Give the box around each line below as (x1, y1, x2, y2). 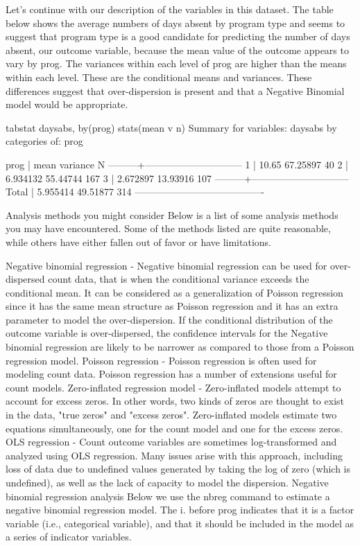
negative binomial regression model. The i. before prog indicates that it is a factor (6, 502, 354, 517)
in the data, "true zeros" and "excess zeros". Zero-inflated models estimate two (6, 407, 337, 422)
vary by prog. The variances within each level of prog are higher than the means (6, 56, 347, 71)
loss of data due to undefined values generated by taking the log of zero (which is (6, 461, 350, 476)
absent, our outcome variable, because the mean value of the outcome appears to (6, 42, 349, 57)
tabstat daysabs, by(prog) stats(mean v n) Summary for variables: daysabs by (6, 120, 337, 134)
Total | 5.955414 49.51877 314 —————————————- (6, 184, 264, 199)
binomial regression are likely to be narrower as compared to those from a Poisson (6, 340, 354, 354)
